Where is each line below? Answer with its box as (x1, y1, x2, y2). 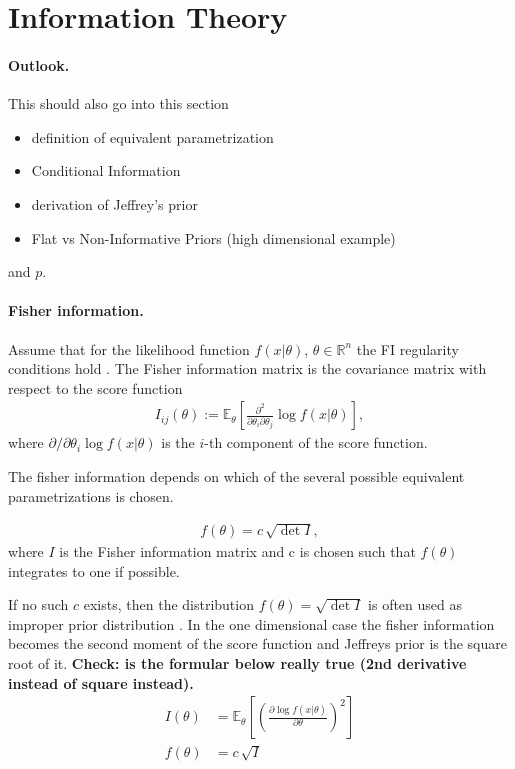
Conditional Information (31, 160, 181, 181)
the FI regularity (356, 338, 459, 359)
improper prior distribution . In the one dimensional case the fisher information (8, 613, 495, 634)
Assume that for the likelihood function (8, 338, 250, 359)
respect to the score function (8, 377, 183, 398)
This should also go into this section (8, 93, 229, 114)
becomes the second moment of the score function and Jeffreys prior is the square (8, 633, 507, 654)
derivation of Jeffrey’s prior (31, 193, 198, 214)
